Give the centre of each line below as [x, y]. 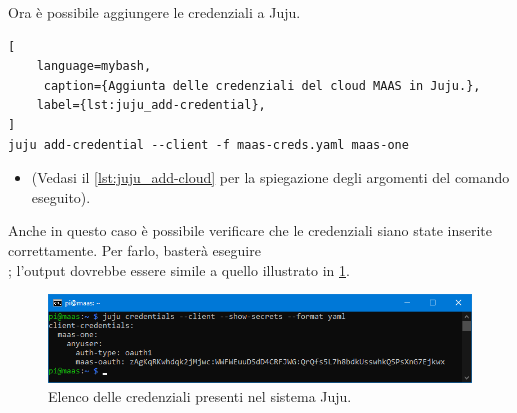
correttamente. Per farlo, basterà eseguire [134, 249]
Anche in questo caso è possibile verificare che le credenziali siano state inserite [250, 230]
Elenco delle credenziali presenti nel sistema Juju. [200, 396]
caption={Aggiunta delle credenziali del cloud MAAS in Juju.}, [262, 85]
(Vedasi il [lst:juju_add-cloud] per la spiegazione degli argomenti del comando [270, 177]
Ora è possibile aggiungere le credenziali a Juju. [154, 12]
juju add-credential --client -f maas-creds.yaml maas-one [208, 144]
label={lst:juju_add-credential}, [151, 105]
